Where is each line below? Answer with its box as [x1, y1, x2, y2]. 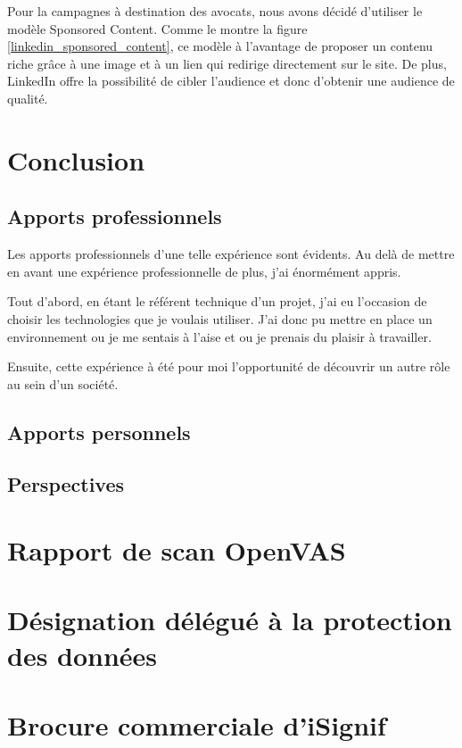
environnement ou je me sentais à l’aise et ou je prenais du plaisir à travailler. [7, 327, 432, 345]
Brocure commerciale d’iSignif [7, 706, 386, 743]
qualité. [7, 88, 48, 107]
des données [7, 636, 158, 673]
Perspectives [7, 470, 125, 498]
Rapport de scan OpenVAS [7, 532, 346, 569]
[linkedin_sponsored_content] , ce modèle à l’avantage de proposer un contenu [7, 37, 433, 55]
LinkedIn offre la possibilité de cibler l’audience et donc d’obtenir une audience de [7, 71, 455, 90]
